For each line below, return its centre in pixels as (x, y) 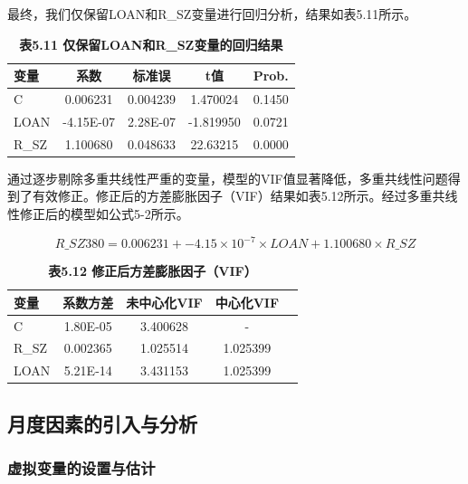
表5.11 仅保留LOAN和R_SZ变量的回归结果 (151, 44)
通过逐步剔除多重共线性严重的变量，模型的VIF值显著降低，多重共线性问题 (228, 178)
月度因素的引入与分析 (102, 423)
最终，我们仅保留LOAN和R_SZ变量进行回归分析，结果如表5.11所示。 (212, 14)
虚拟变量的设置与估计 (81, 468)
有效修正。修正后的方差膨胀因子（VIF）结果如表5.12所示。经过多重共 (239, 196)
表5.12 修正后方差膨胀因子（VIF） (153, 271)
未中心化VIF (164, 302)
